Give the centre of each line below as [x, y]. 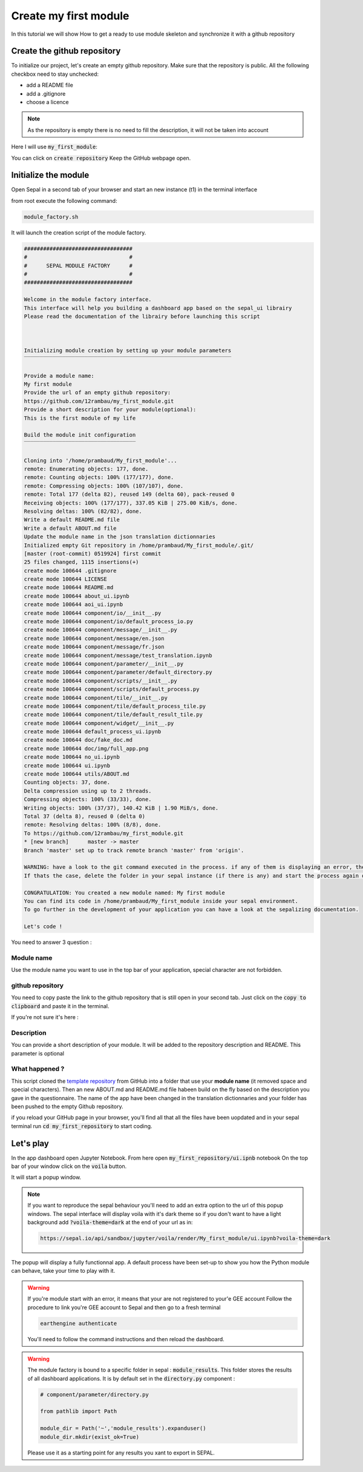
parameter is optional [38, 1053]
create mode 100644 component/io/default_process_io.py [109, 622]
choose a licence [47, 102]
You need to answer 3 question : [51, 942]
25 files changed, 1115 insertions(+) [81, 562]
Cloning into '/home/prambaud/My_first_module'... [101, 460]
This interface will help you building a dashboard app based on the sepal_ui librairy [158, 308]
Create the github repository [66, 51]
